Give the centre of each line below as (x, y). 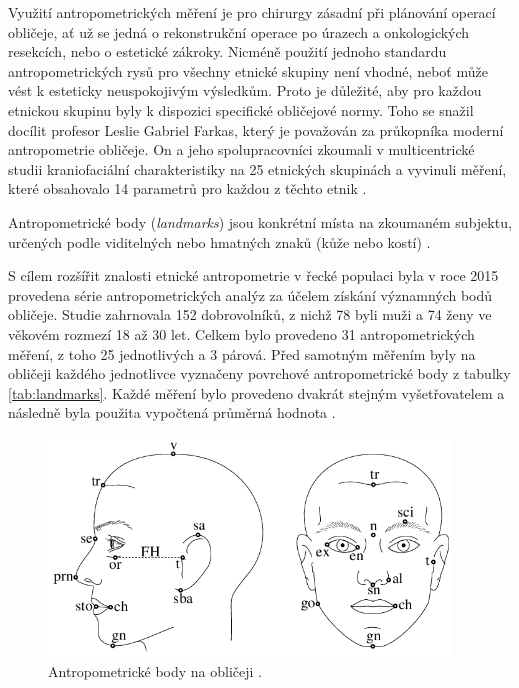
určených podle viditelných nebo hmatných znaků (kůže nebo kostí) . (219, 241)
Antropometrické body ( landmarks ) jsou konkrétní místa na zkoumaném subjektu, (260, 221)
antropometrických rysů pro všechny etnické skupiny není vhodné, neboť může (248, 70)
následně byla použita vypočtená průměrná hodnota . (172, 412)
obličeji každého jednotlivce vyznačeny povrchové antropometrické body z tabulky (259, 373)
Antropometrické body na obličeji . (155, 670)
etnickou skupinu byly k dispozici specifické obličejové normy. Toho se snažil (241, 109)
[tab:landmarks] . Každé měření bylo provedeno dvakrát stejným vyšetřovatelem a (256, 392)
